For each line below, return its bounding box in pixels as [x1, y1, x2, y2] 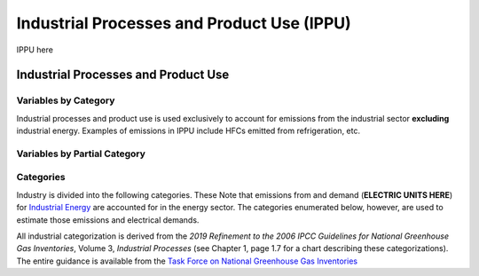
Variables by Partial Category [16, 147, 146, 160]
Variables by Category [16, 94, 115, 106]
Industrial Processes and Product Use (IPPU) [16, 13, 352, 33]
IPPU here [16, 44, 53, 55]
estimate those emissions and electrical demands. [16, 214, 200, 225]
